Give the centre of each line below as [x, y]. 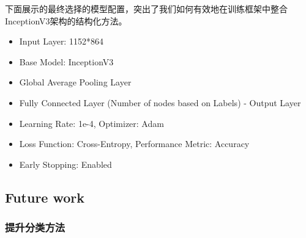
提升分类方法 [35, 227]
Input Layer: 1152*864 [61, 41]
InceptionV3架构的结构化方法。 [66, 20]
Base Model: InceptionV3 [66, 61]
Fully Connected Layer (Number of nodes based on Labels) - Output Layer [160, 102]
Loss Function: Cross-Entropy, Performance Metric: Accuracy [134, 144]
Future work [45, 197]
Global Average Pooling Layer [75, 82]
